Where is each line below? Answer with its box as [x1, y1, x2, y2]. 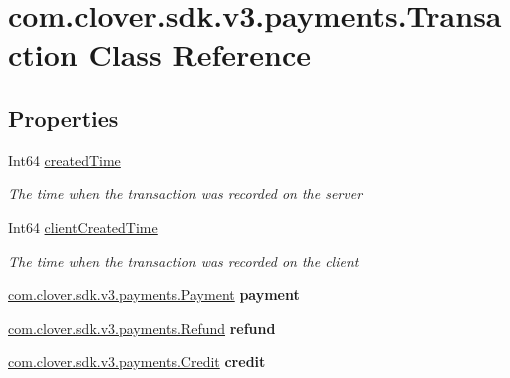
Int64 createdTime [8, 149, 121, 170]
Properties [8, 102, 119, 133]
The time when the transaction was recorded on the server [8, 183, 363, 204]
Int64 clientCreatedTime [8, 216, 158, 237]
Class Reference [88, 34, 311, 75]
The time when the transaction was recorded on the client [8, 250, 359, 271]
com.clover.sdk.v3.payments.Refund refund [8, 317, 276, 338]
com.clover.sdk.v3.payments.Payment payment [8, 284, 300, 305]
